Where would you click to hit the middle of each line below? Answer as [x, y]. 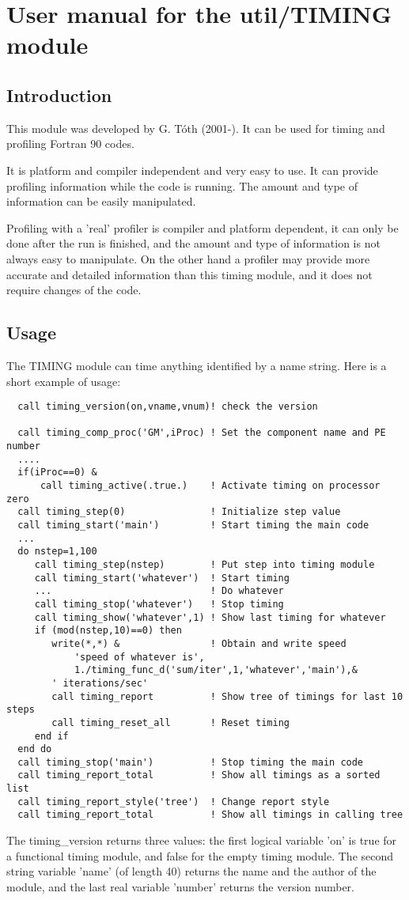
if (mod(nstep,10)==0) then [108, 631]
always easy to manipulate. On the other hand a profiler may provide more [188, 258]
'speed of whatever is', [139, 657]
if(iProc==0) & [57, 473]
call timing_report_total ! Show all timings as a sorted [199, 775]
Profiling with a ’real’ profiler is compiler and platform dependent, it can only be [203, 227]
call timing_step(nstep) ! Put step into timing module [204, 564]
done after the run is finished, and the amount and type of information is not [193, 243]
